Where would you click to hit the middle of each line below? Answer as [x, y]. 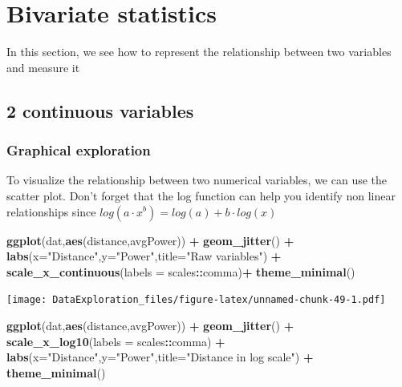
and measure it [43, 67]
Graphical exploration [79, 150]
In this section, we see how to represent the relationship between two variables [199, 52]
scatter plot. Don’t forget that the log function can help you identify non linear [201, 195]
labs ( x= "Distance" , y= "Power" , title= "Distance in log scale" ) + [160, 357]
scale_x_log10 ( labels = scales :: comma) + [116, 341]
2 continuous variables [100, 110]
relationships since [51, 211]
